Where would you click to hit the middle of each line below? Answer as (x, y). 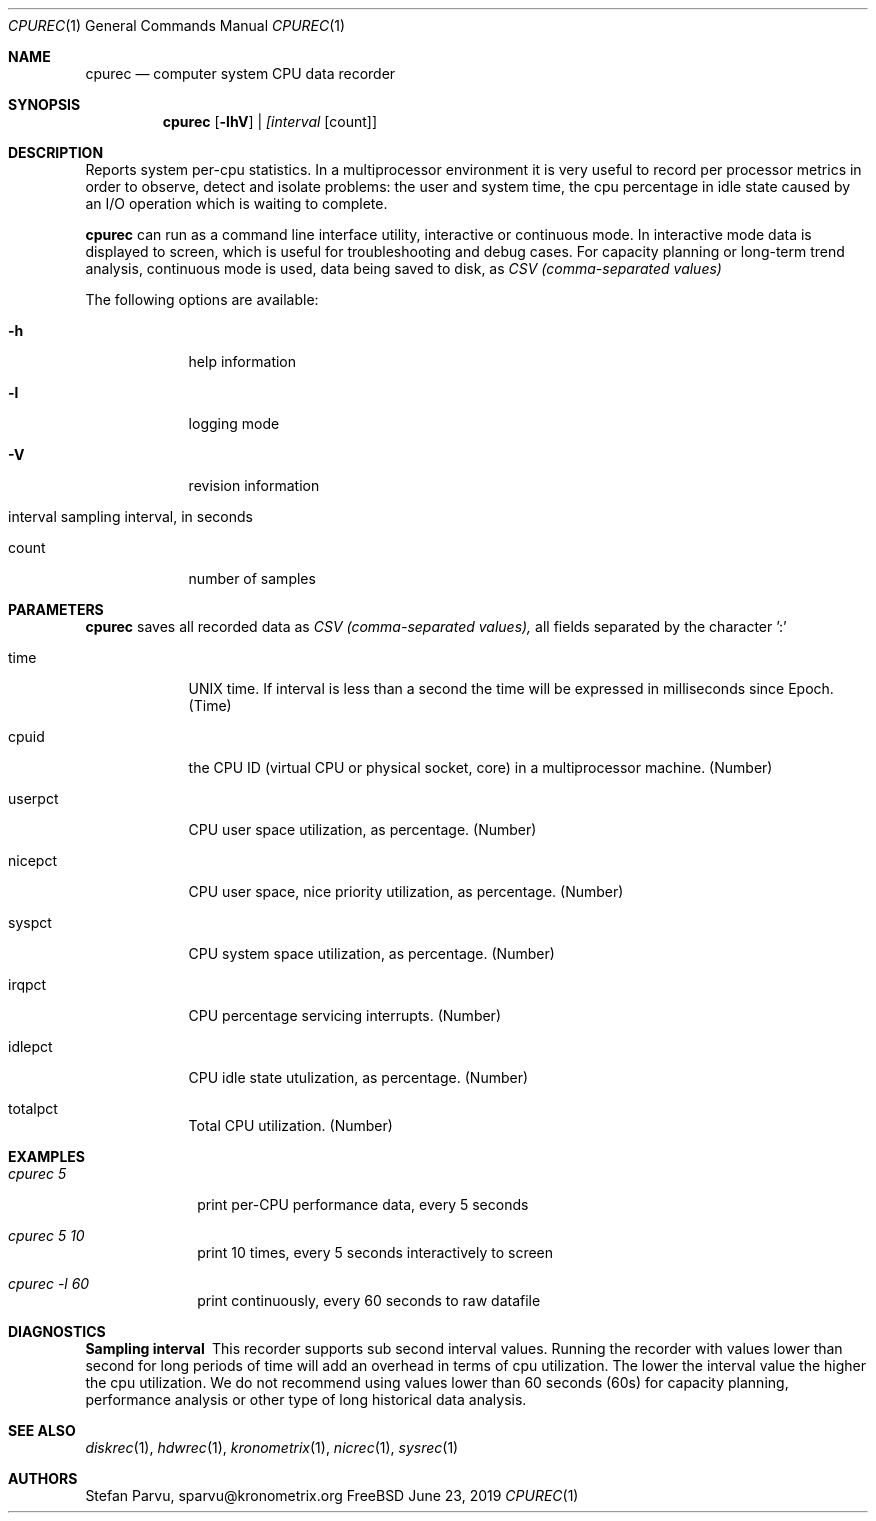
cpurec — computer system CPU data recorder (240, 73)
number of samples (252, 578)
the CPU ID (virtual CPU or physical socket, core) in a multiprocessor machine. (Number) (480, 767)
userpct (33, 798)
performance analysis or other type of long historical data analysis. (306, 1399)
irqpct (27, 984)
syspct (30, 922)
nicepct (32, 860)
